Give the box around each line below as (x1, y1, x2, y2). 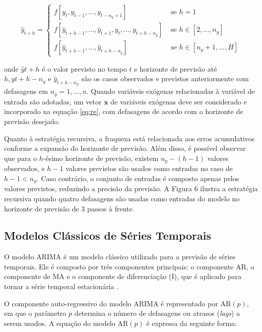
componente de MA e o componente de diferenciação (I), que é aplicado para (4, 271, 241, 282)
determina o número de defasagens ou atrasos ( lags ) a (74, 308, 240, 318)
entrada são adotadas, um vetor (4, 96, 102, 106)
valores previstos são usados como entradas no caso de (65, 163, 233, 174)
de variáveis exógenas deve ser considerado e (110, 96, 247, 106)
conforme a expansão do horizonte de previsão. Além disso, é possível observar (4, 143, 246, 153)
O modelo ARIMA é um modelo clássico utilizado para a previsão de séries (4, 251, 236, 262)
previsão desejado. (4, 116, 60, 127)
